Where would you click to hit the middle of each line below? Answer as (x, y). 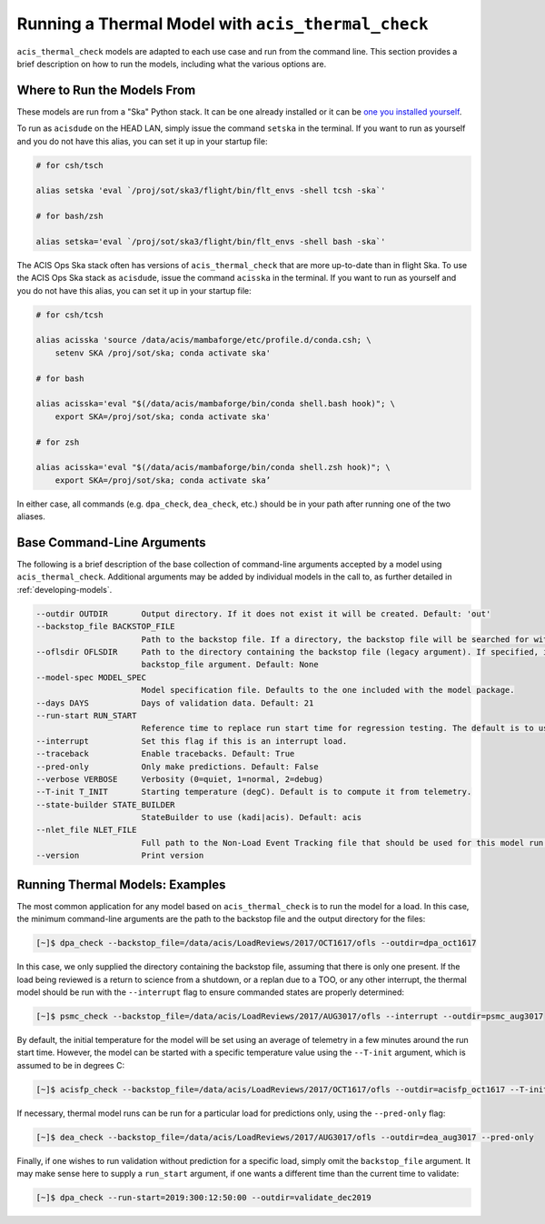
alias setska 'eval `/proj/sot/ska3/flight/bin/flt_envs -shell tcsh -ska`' (211, 191)
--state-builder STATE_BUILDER (106, 804)
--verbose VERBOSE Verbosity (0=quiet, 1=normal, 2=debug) (180, 779)
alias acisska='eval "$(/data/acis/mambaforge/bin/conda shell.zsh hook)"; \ (213, 467)
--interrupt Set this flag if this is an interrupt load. (192, 741)
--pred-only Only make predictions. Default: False (177, 767)
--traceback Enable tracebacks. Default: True (165, 754)
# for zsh (58, 442)
